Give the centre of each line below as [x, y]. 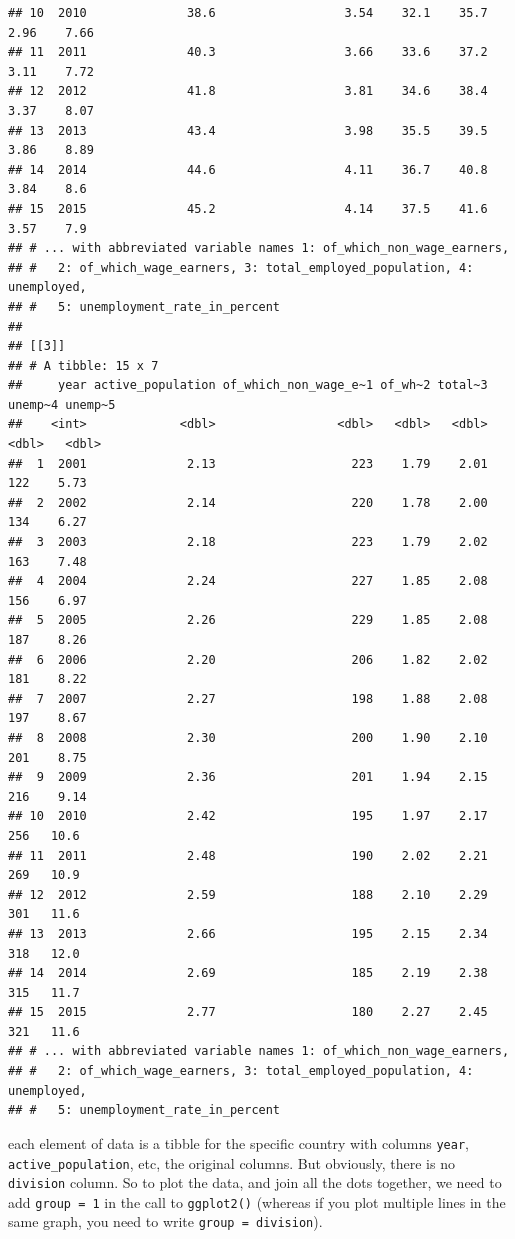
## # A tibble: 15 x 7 [83, 365]
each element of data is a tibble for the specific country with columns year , [238, 1142]
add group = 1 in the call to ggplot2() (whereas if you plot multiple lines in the [257, 1201]
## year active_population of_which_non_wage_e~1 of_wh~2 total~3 [248, 385]
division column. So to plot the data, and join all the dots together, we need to [255, 1182]
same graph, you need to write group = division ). [165, 1221]
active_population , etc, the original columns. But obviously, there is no [231, 1162]
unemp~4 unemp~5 [62, 404]
